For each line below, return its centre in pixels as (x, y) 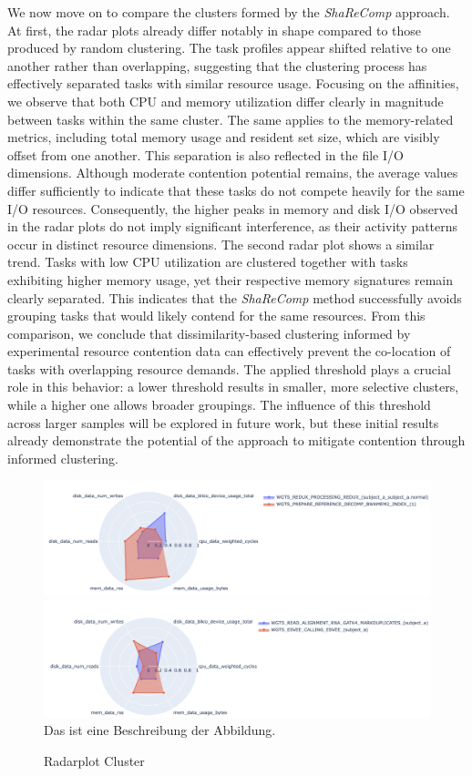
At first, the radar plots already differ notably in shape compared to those (215, 30)
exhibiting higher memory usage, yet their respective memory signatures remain (231, 279)
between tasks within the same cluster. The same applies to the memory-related (231, 119)
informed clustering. (63, 458)
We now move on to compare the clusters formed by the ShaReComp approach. (229, 12)
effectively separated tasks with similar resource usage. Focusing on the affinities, (233, 83)
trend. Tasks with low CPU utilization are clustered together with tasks (208, 262)
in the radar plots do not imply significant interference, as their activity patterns (233, 226)
